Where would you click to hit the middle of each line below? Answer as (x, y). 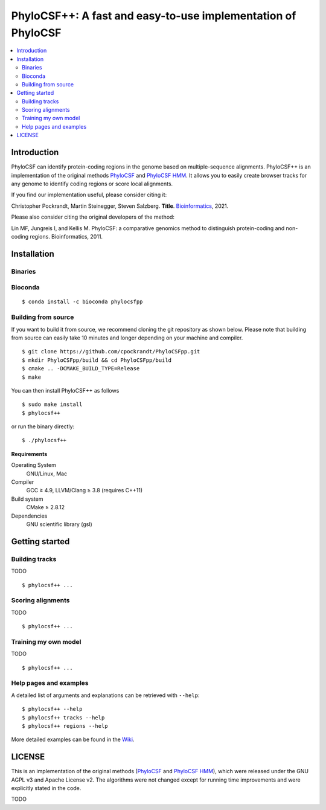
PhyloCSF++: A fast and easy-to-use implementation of (154, 16)
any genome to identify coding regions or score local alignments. (92, 184)
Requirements (29, 454)
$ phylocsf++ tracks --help (63, 718)
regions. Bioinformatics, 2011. (66, 236)
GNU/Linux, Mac (47, 474)
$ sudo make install (52, 404)
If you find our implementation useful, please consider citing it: (89, 195)
